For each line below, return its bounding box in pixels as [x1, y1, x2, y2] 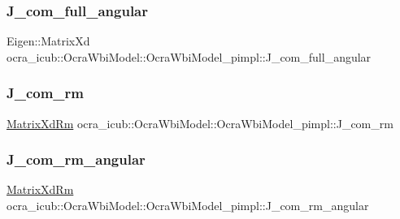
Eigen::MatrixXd [7, 32, 90, 49]
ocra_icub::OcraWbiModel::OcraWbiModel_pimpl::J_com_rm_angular [7, 197, 369, 214]
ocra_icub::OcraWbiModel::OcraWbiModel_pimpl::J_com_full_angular [7, 48, 372, 65]
